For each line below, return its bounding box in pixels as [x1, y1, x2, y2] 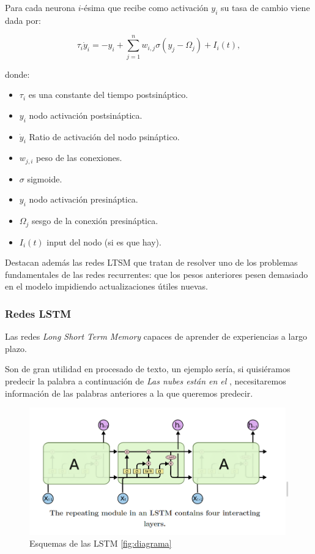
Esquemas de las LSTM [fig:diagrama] [29, 537, 172, 550]
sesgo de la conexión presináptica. [32, 214, 158, 227]
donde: [5, 67, 30, 80]
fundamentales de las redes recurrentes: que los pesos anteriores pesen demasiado [5, 268, 308, 280]
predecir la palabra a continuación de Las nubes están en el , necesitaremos [5, 374, 286, 387]
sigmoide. [27, 172, 62, 185]
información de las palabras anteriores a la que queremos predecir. [5, 386, 253, 399]
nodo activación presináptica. [29, 193, 138, 206]
